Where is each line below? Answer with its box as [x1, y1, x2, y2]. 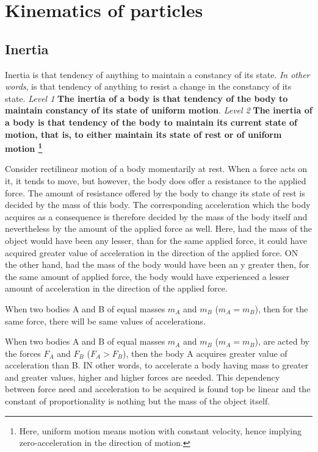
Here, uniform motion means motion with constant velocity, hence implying [19, 424, 302, 437]
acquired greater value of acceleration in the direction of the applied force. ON [5, 246, 298, 259]
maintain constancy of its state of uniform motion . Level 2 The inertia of [5, 104, 313, 117]
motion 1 [5, 140, 43, 154]
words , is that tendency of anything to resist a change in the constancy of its [5, 80, 292, 93]
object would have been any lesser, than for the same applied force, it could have [5, 234, 307, 246]
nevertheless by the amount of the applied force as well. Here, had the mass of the [5, 222, 312, 235]
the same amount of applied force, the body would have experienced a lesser [5, 270, 290, 282]
